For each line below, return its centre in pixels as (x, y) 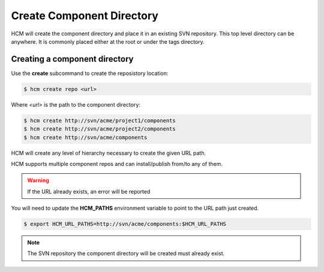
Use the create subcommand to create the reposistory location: (90, 73)
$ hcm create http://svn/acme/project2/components (100, 129)
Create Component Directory (85, 16)
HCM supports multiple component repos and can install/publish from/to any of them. (117, 164)
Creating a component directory (72, 59)
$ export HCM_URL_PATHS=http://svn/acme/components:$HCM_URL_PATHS (125, 224)
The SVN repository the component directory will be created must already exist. (126, 253)
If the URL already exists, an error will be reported (89, 191)
